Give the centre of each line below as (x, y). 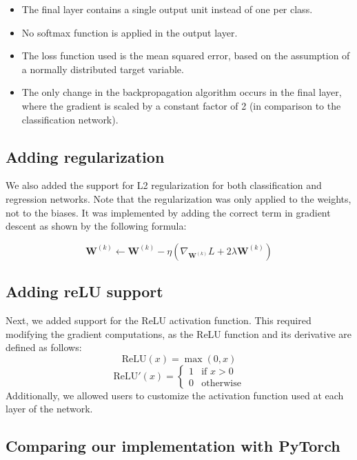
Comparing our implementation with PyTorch (173, 446)
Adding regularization (85, 156)
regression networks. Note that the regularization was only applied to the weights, (178, 198)
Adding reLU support (84, 291)
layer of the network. (49, 409)
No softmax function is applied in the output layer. (130, 32)
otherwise (221, 383)
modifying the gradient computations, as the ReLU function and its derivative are (179, 333)
